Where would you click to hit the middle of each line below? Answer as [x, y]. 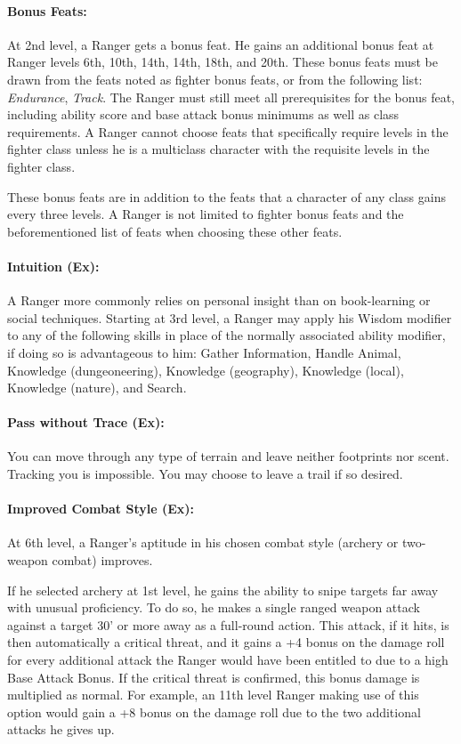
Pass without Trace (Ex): [86, 422]
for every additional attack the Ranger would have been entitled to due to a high [228, 660]
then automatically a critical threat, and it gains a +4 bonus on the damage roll [226, 642]
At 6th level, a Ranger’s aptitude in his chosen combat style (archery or [203, 542]
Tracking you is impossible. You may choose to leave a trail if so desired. [205, 474]
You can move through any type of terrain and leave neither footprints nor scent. [228, 456]
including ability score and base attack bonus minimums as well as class [203, 114]
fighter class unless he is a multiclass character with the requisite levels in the [218, 149]
